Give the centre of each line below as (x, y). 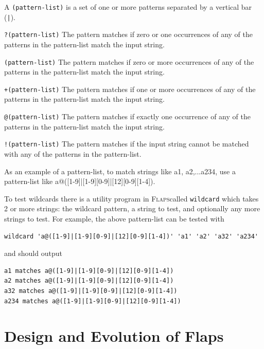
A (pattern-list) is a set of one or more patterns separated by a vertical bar (128, 7)
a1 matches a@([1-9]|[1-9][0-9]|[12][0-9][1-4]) (89, 271)
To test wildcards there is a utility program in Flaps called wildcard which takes (131, 198)
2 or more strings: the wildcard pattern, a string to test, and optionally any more (132, 208)
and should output (33, 253)
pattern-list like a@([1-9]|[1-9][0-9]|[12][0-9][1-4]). (80, 181)
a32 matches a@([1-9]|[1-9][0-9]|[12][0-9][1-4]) (91, 291)
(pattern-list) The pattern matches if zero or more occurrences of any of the (129, 61)
